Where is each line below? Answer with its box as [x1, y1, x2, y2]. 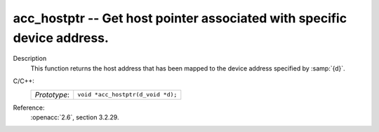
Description [13, 54, 47, 63]
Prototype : [34, 89, 70, 99]
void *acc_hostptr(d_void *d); [77, 91, 178, 98]
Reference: [13, 103, 45, 112]
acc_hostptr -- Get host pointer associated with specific [13, 10, 347, 26]
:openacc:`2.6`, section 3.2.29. [30, 112, 119, 122]
